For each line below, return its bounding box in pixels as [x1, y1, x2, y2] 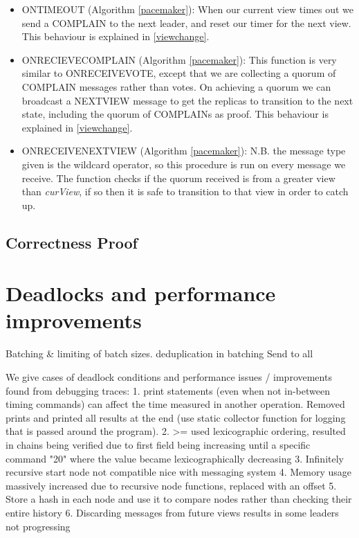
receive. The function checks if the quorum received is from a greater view [21, 170, 335, 185]
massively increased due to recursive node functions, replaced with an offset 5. [6, 478, 337, 492]
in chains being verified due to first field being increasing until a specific [6, 437, 311, 451]
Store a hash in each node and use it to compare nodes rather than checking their [6, 492, 352, 506]
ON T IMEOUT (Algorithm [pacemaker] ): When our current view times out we [21, 2, 354, 16]
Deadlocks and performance [6, 279, 276, 307]
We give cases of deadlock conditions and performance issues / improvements [6, 370, 332, 384]
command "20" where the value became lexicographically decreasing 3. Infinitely [6, 451, 344, 465]
